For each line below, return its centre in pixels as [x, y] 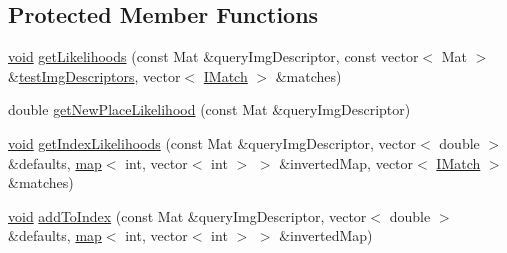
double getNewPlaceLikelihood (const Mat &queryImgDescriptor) [209, 109]
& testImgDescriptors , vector [94, 75]
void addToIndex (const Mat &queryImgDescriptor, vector [187, 215]
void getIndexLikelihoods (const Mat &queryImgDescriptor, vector [212, 142]
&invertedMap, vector [346, 162]
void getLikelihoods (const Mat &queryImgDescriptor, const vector [213, 56]
